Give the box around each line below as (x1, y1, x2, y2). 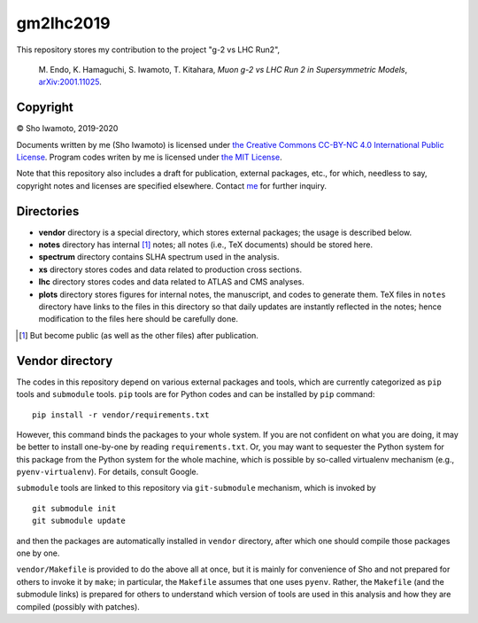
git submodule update (32, 516, 126, 526)
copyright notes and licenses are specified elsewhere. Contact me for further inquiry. (16, 180, 328, 191)
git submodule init (32, 503, 117, 513)
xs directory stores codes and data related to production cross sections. (38, 264, 303, 275)
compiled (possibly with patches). (16, 601, 141, 611)
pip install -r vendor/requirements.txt (32, 409, 210, 420)
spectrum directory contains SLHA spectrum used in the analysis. (38, 252, 280, 262)
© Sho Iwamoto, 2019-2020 (16, 123, 119, 134)
